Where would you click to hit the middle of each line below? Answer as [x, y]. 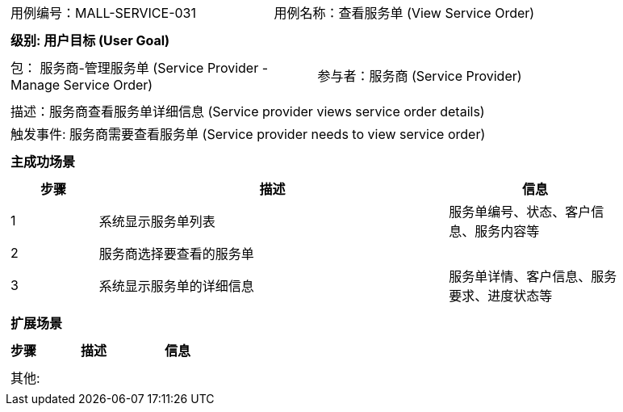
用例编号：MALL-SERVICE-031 [103, 13]
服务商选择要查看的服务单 [176, 254]
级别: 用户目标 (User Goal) [90, 40]
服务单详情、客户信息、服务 [533, 276]
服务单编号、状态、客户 [520, 212]
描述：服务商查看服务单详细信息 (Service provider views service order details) [248, 111]
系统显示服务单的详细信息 [176, 286]
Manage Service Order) [82, 85]
